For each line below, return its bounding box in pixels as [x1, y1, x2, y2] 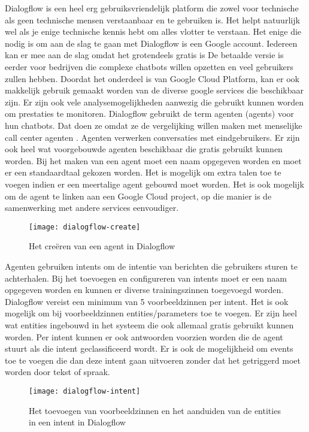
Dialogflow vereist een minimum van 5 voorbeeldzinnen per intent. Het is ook [5, 295, 289, 307]
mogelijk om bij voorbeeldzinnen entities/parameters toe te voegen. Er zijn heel [5, 307, 297, 319]
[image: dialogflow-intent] [29, 386, 141, 395]
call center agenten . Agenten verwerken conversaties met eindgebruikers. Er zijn [5, 131, 300, 143]
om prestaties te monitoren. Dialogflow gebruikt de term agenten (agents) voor [5, 107, 294, 120]
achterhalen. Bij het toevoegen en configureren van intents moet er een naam [5, 271, 287, 284]
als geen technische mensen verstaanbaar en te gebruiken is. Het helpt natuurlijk [5, 13, 300, 26]
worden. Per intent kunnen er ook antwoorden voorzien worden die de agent [5, 330, 283, 343]
